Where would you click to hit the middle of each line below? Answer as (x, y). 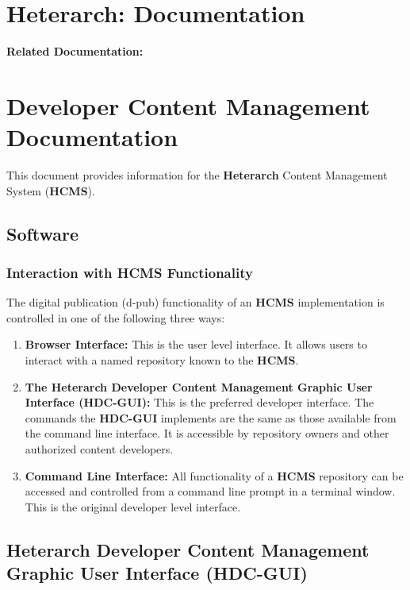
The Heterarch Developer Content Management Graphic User (199, 386)
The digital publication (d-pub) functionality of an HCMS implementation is (195, 302)
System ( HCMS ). (51, 190)
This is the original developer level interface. (133, 506)
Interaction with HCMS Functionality (130, 272)
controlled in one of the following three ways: (116, 317)
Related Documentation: (75, 51)
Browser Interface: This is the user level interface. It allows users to (196, 344)
